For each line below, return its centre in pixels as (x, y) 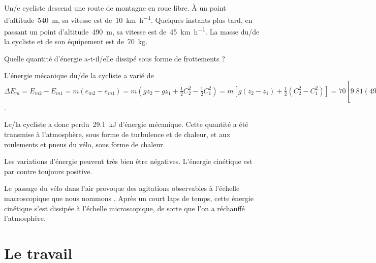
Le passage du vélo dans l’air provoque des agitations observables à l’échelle (122, 188)
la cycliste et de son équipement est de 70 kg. (76, 41)
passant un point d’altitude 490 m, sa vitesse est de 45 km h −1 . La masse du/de (132, 30)
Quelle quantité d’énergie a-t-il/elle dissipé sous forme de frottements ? (115, 58)
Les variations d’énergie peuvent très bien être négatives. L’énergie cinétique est (128, 161)
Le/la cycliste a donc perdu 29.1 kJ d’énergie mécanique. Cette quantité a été (126, 124)
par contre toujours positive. (48, 171)
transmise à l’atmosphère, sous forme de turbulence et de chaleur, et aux (117, 134)
